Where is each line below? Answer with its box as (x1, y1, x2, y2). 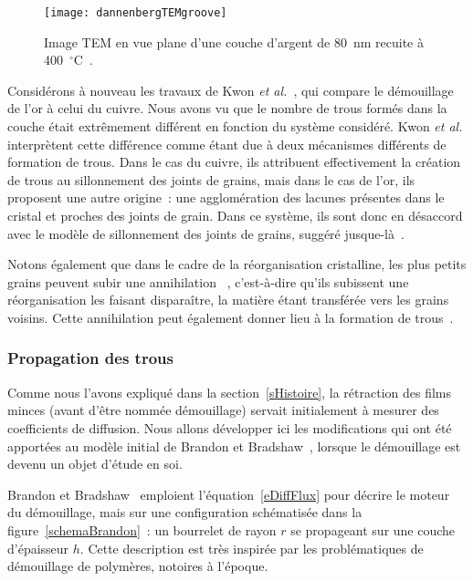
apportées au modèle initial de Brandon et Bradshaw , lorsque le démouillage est (7, 436, 461, 455)
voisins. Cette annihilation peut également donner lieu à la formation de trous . (7, 307, 454, 327)
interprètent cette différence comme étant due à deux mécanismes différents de (7, 134, 447, 153)
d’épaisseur (7, 538, 69, 557)
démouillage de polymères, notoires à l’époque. (7, 556, 268, 576)
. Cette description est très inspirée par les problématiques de (79, 538, 424, 557)
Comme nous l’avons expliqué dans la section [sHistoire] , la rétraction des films (7, 382, 452, 401)
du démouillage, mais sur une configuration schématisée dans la (7, 503, 363, 522)
